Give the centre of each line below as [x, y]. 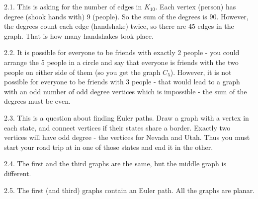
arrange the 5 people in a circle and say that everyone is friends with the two [121, 62]
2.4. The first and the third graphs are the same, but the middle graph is [115, 164]
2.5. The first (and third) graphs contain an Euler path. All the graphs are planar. [129, 190]
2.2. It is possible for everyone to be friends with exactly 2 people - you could [122, 52]
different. [18, 173]
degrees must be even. [37, 101]
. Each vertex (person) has [196, 6]
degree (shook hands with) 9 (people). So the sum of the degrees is [106, 16]
